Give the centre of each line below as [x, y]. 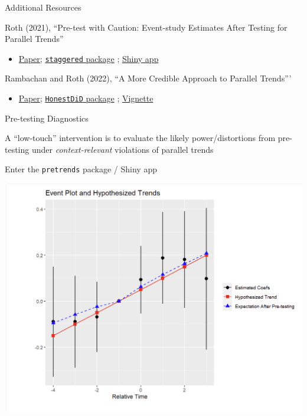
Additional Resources [43, 7]
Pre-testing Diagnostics [47, 118]
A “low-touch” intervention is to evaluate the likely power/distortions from [140, 138]
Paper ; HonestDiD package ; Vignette [86, 98]
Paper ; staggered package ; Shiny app [89, 58]
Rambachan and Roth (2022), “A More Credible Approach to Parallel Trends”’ [148, 78]
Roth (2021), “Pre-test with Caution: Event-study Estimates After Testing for [146, 27]
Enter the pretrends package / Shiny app [81, 169]
